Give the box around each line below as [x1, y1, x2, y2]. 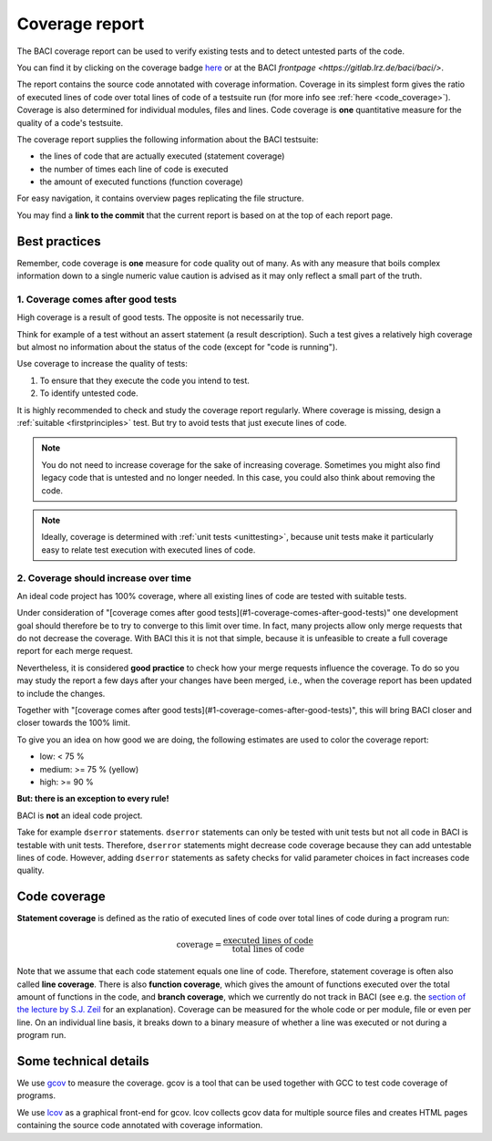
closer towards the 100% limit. [16, 717, 131, 729]
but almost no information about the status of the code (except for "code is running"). [16, 342, 338, 353]
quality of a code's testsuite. [16, 117, 124, 128]
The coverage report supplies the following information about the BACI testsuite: [16, 133, 319, 145]
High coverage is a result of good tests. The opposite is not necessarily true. [16, 312, 304, 323]
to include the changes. [16, 688, 106, 699]
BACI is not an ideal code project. [16, 810, 143, 821]
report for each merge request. [16, 646, 134, 657]
